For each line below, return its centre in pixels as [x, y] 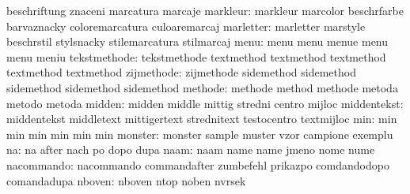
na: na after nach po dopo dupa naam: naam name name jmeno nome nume [191, 149]
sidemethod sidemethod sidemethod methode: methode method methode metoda [202, 87]
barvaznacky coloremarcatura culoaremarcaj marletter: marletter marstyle [186, 26]
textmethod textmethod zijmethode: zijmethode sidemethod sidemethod [181, 72]
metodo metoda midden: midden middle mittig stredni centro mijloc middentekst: [205, 103]
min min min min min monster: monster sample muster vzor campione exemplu [200, 134]
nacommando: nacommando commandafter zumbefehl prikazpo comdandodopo [198, 164]
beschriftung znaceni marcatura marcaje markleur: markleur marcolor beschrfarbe [205, 10]
